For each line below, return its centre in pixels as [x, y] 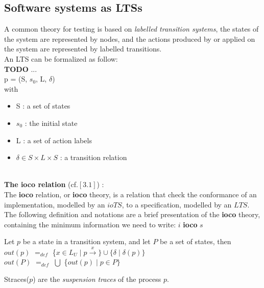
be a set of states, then [196, 241]
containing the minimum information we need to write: [90, 224]
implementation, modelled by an [55, 204]
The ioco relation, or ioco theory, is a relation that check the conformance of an [130, 194]
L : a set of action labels [54, 140]
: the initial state [51, 123]
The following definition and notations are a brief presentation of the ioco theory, [132, 214]
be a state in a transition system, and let [87, 241]
